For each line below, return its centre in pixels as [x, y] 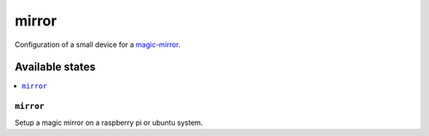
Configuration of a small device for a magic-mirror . [98, 45]
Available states [55, 67]
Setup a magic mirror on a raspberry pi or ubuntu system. [109, 122]
